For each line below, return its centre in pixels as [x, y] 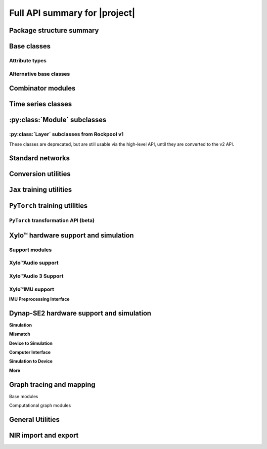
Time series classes [41, 104]
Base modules [23, 396]
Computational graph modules [40, 405]
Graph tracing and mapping [52, 384]
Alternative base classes [40, 74]
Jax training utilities [41, 190]
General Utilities [34, 420]
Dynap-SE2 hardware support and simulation [80, 313]
